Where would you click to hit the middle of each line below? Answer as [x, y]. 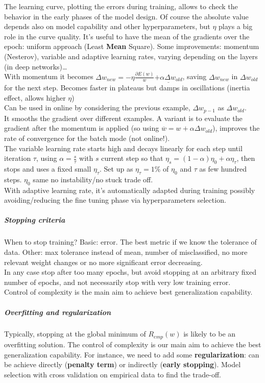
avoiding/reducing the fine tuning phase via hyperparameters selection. [115, 200]
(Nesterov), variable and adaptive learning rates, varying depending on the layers [131, 56]
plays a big [236, 26]
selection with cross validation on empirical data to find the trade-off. [113, 374]
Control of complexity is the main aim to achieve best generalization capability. [128, 292]
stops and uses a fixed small [48, 169]
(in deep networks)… [36, 66]
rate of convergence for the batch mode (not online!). [87, 138]
